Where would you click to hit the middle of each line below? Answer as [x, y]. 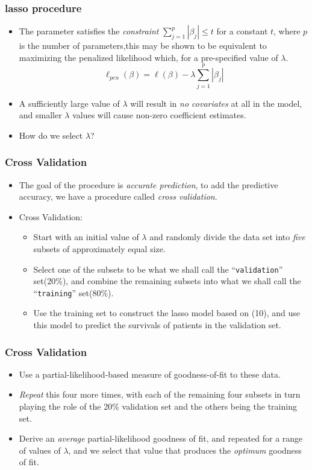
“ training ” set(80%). [73, 292]
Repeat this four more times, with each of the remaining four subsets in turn [160, 394]
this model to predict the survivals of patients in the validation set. [157, 325]
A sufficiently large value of [69, 103]
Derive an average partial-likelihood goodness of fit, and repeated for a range [161, 438]
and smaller [40, 115]
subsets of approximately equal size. [99, 248]
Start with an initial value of [86, 237]
